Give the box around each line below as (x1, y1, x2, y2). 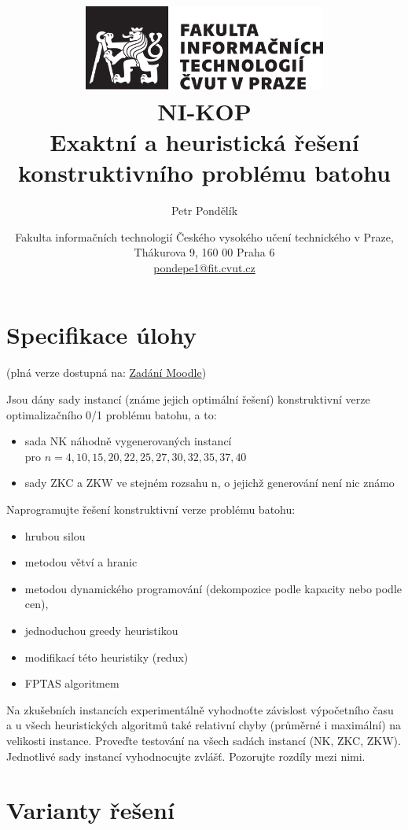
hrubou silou (24, 527, 86, 544)
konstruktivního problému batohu (18, 157, 391, 189)
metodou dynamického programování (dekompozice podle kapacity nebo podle (24, 580, 402, 596)
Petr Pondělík (171, 202, 238, 219)
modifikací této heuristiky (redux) (24, 648, 189, 665)
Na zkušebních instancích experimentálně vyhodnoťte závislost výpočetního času (6, 701, 394, 717)
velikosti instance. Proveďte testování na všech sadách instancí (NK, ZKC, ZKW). (6, 732, 401, 748)
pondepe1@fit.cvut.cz (153, 259, 255, 275)
